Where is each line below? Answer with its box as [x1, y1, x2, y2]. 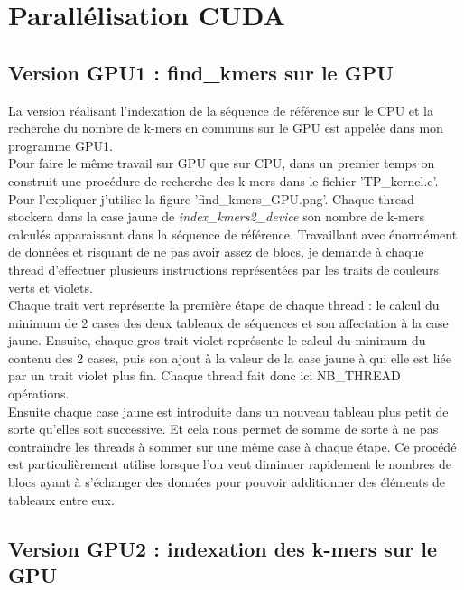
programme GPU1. [8, 136, 113, 155]
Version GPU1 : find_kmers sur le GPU [8, 58, 394, 86]
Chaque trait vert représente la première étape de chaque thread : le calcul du [8, 295, 440, 314]
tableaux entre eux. [8, 490, 115, 509]
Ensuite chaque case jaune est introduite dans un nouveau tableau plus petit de [8, 401, 449, 420]
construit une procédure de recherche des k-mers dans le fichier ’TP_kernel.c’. [8, 171, 439, 190]
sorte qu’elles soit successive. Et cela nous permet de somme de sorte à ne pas [8, 419, 439, 438]
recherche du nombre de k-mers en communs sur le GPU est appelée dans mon [8, 118, 443, 137]
